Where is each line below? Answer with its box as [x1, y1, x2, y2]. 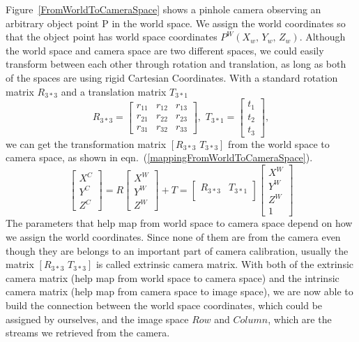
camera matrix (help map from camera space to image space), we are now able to [6, 284, 353, 299]
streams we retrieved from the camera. [6, 325, 170, 340]
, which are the [268, 311, 332, 326]
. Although [299, 29, 346, 44]
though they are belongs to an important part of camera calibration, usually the [6, 243, 349, 258]
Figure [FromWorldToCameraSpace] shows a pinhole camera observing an [6, 2, 321, 16]
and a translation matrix [61, 84, 167, 98]
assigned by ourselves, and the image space [6, 311, 189, 326]
